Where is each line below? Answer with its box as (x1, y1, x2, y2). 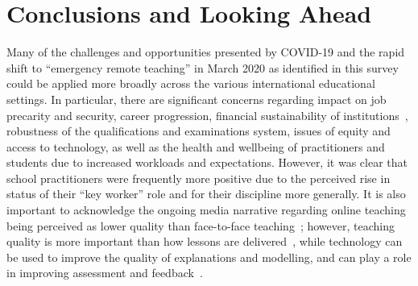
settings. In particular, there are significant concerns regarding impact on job (6, 90, 387, 107)
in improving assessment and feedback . (6, 264, 203, 281)
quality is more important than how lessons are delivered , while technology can (6, 233, 403, 250)
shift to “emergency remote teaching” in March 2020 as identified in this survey (6, 59, 399, 76)
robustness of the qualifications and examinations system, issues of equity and (6, 122, 391, 139)
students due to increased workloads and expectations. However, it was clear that (6, 154, 408, 171)
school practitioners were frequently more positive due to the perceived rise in (6, 169, 391, 186)
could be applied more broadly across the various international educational (6, 75, 375, 92)
